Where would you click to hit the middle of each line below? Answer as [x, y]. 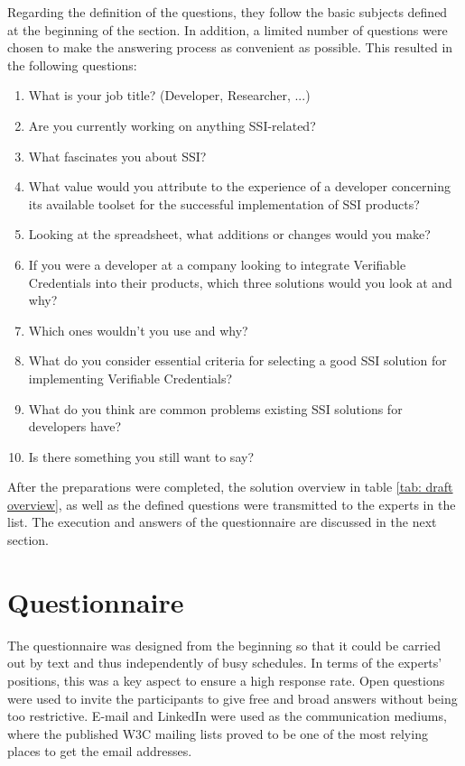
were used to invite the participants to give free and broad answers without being [232, 698]
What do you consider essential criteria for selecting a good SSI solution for [237, 360]
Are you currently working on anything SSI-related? [172, 125]
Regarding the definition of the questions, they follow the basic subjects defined [228, 12]
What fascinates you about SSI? [117, 156]
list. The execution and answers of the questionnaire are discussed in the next [222, 522]
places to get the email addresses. [100, 751]
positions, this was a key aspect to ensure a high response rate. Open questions [226, 680]
